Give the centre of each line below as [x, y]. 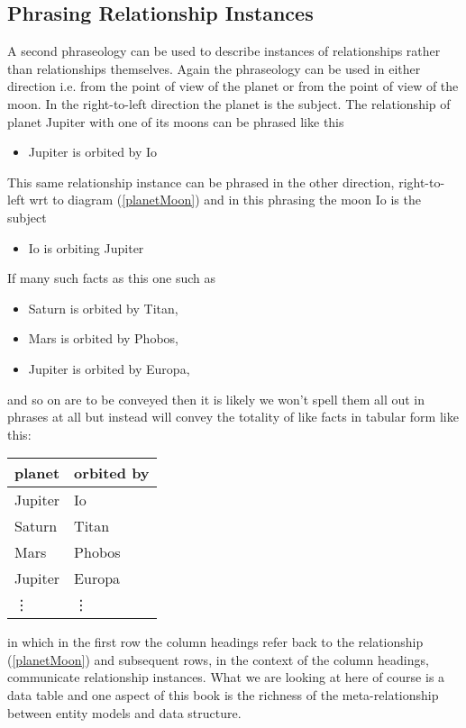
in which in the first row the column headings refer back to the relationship [215, 642]
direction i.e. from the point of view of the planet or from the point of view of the [233, 86]
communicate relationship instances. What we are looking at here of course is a [226, 677]
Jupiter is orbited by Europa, [109, 368]
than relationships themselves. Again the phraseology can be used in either [214, 68]
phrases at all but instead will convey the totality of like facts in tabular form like [233, 417]
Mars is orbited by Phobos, [103, 338]
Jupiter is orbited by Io [93, 152]
